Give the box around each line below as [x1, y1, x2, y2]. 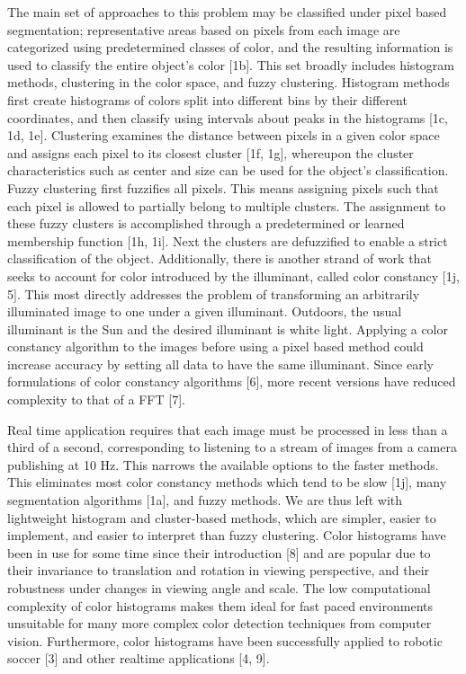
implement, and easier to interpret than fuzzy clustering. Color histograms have [7, 526, 446, 545]
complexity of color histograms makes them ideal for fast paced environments [7, 596, 434, 615]
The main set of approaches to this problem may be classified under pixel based [7, 3, 447, 21]
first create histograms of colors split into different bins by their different [7, 90, 408, 109]
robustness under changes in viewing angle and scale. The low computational [7, 579, 431, 597]
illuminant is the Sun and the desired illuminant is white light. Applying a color [7, 319, 448, 338]
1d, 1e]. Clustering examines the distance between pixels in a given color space [7, 126, 440, 145]
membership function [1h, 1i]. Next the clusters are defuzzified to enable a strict [7, 231, 448, 250]
